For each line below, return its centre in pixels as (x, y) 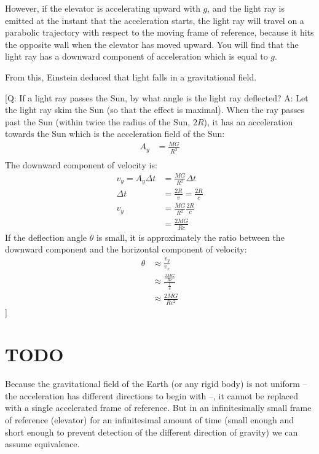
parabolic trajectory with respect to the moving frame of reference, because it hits (159, 32)
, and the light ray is (246, 8)
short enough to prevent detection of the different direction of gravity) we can (152, 432)
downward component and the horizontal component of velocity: (126, 249)
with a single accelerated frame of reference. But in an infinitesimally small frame (158, 408)
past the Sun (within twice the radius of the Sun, (98, 121)
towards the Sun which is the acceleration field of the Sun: (115, 134)
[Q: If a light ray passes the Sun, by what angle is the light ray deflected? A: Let (157, 97)
